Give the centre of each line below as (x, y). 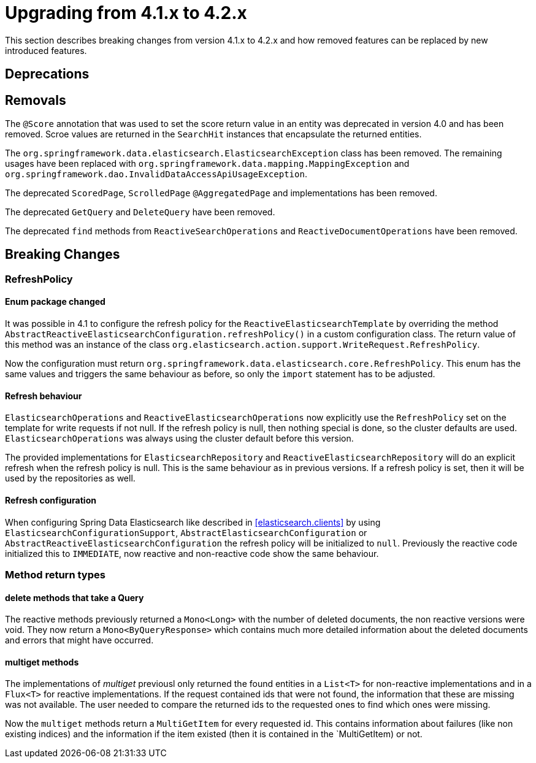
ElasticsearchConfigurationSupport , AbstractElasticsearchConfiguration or (186, 532)
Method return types (55, 574)
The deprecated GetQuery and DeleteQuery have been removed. (140, 212)
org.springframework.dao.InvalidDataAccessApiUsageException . (156, 174)
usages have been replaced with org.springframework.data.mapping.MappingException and (207, 164)
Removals (36, 100)
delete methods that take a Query (75, 597)
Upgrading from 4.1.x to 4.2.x (126, 13)
